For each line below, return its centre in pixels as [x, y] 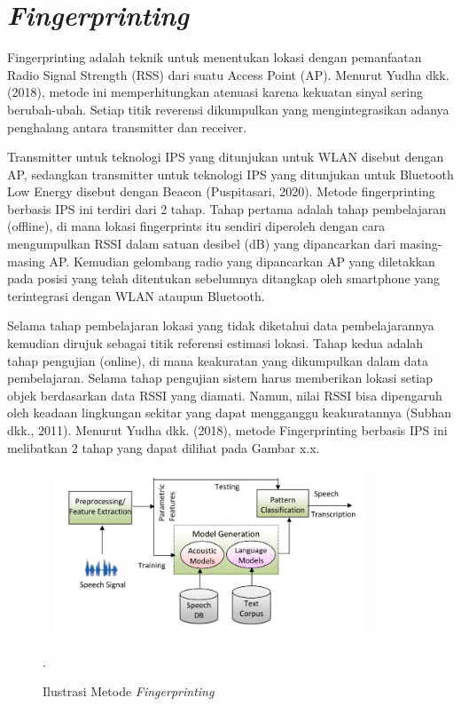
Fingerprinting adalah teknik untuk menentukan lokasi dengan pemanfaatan [215, 57]
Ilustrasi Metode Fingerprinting [129, 691]
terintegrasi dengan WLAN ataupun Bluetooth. [136, 295]
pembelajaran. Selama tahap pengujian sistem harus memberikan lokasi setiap [220, 378]
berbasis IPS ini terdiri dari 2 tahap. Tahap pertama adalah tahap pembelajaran [227, 208]
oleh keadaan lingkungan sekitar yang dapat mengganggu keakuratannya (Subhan [230, 412]
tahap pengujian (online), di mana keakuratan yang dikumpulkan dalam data [218, 360]
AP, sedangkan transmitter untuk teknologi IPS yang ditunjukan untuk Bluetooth [230, 174]
